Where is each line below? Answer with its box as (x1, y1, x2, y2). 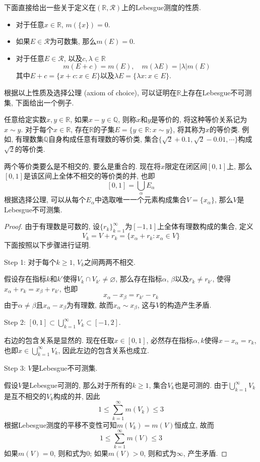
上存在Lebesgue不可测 (181, 87, 252, 97)
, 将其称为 (173, 124, 206, 134)
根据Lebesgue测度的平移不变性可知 (4, 419, 117, 430)
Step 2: (4, 317, 26, 327)
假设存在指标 (4, 273, 46, 284)
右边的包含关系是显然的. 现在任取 (4, 335, 114, 345)
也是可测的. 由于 (174, 380, 228, 390)
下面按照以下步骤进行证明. (4, 240, 91, 250)
